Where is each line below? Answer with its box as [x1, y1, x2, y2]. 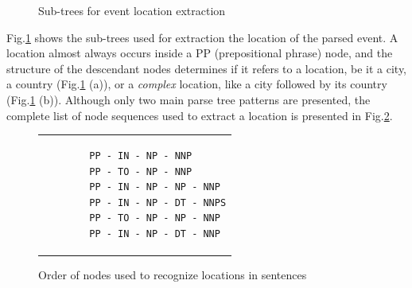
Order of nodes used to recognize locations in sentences [38, 266, 307, 282]
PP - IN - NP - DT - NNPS [89, 197, 227, 208]
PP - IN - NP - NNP [89, 150, 192, 162]
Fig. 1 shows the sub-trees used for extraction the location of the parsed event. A [6, 29, 398, 45]
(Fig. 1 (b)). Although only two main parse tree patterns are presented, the [6, 91, 371, 107]
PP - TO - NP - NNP [89, 165, 192, 177]
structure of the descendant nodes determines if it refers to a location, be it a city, [6, 60, 407, 76]
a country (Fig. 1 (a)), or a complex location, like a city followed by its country [6, 76, 387, 92]
